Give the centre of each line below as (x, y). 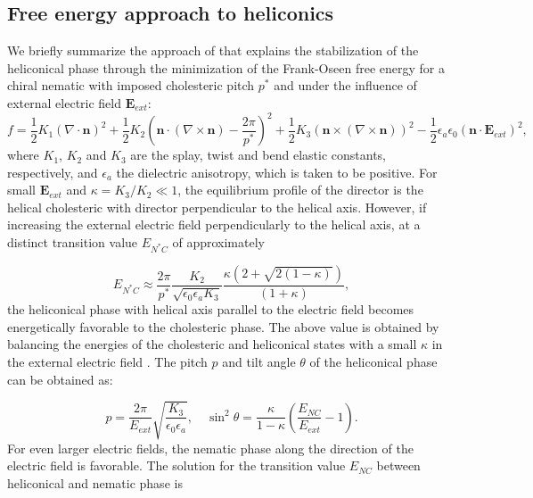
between (398, 465)
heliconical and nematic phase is (95, 482)
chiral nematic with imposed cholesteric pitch (131, 85)
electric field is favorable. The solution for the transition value (176, 465)
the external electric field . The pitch (107, 361)
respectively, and (53, 172)
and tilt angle (259, 361)
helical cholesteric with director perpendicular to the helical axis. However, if (217, 207)
